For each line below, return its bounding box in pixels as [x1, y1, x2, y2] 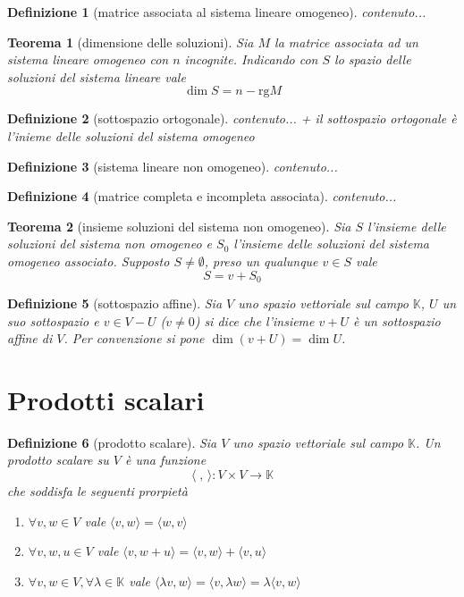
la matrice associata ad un [274, 32, 418, 51]
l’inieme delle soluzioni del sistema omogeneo [7, 126, 255, 145]
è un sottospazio [353, 311, 441, 330]
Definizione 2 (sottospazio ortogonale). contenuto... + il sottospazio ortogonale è [7, 109, 457, 128]
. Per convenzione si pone [63, 329, 205, 348]
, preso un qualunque [204, 251, 318, 270]
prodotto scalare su [7, 450, 109, 469]
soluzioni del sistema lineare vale [7, 67, 186, 86]
